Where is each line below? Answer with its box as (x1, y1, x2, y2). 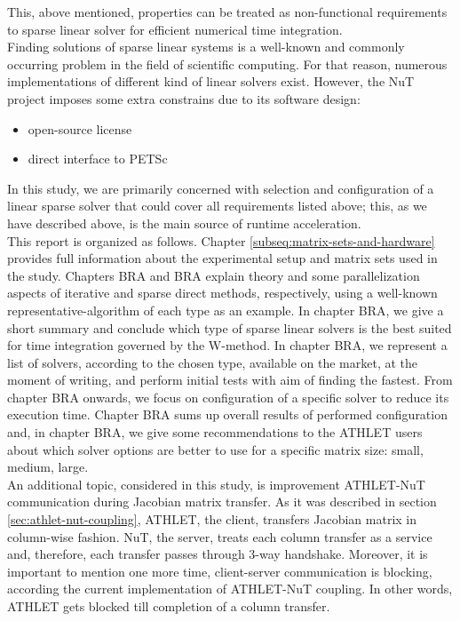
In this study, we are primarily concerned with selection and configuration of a (7, 179, 434, 197)
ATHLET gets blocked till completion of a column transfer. (7, 597, 330, 615)
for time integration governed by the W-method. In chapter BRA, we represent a (7, 336, 448, 354)
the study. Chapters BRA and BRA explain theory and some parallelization (7, 266, 420, 284)
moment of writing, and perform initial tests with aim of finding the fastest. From (7, 370, 453, 389)
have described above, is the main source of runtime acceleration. (7, 213, 361, 232)
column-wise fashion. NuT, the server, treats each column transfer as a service (7, 527, 432, 545)
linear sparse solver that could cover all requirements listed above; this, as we (7, 196, 427, 215)
